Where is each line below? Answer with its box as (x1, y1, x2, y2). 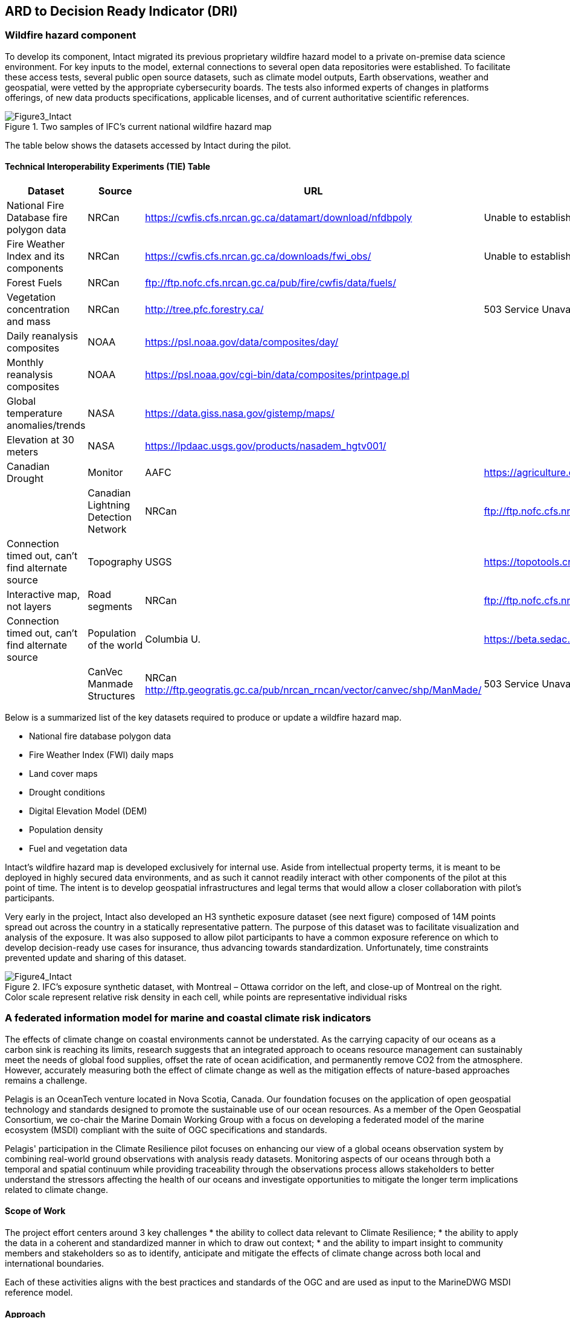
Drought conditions (29, 787, 105, 798)
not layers (7, 600, 51, 613)
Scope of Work (5, 1206, 66, 1217)
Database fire (7, 211, 68, 224)
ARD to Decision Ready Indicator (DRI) (5, 4, 238, 19)
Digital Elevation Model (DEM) (29, 806, 147, 817)
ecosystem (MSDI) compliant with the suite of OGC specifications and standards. (5, 1124, 327, 1135)
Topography (88, 556, 143, 568)
